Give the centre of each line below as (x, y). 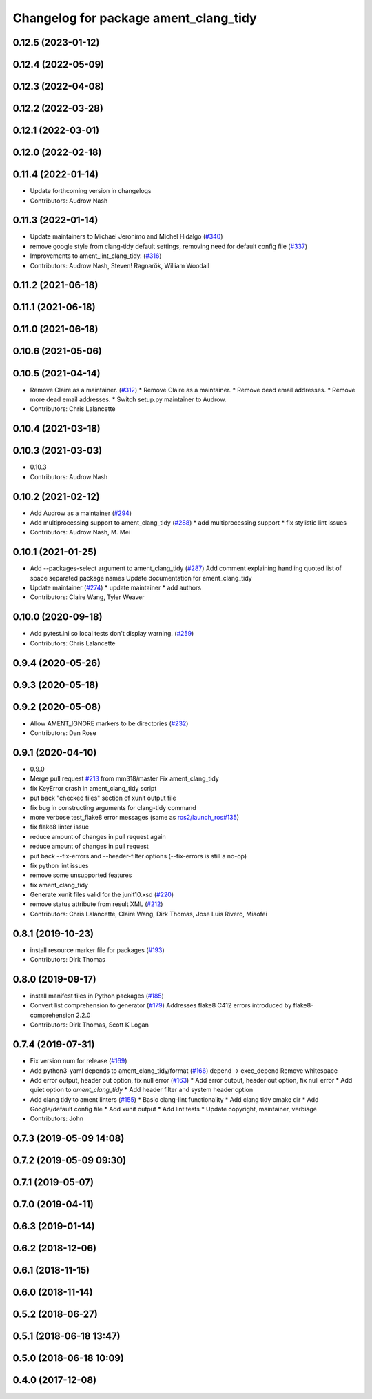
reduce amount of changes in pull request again (98, 836)
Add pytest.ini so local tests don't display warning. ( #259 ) (112, 634)
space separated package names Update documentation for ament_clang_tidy (141, 578)
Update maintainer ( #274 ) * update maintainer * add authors (116, 588)
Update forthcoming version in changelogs (91, 191)
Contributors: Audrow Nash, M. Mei (80, 532)
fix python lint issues (59, 865)
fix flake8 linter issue (60, 827)
